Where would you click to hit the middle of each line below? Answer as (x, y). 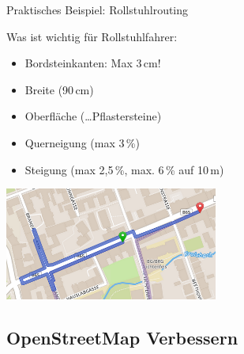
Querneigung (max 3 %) (82, 142)
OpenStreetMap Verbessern (122, 337)
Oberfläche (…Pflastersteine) (93, 116)
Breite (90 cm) (59, 89)
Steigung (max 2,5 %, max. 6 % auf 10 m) (124, 169)
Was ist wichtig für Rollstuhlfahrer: (92, 36)
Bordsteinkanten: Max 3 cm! (93, 63)
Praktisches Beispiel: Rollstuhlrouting (98, 10)
